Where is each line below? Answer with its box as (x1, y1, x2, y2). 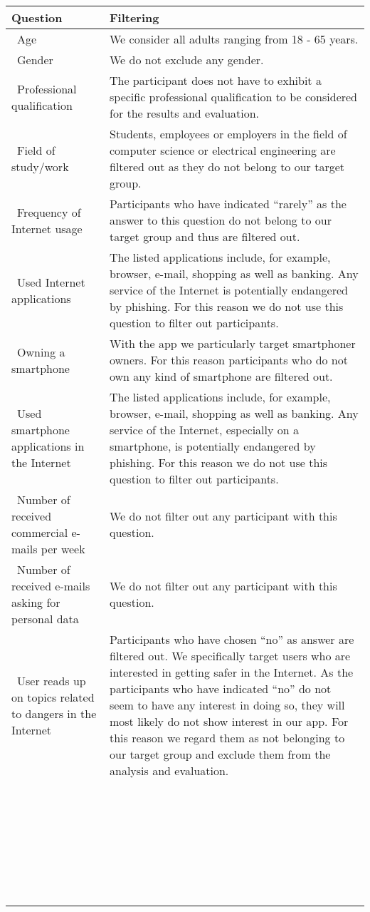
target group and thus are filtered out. (109, 228, 300, 245)
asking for (11, 594, 60, 610)
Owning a (17, 343, 65, 360)
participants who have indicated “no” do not (109, 680, 332, 697)
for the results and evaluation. (109, 105, 260, 121)
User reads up (17, 672, 86, 689)
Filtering (109, 9, 159, 26)
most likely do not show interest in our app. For (109, 713, 349, 729)
